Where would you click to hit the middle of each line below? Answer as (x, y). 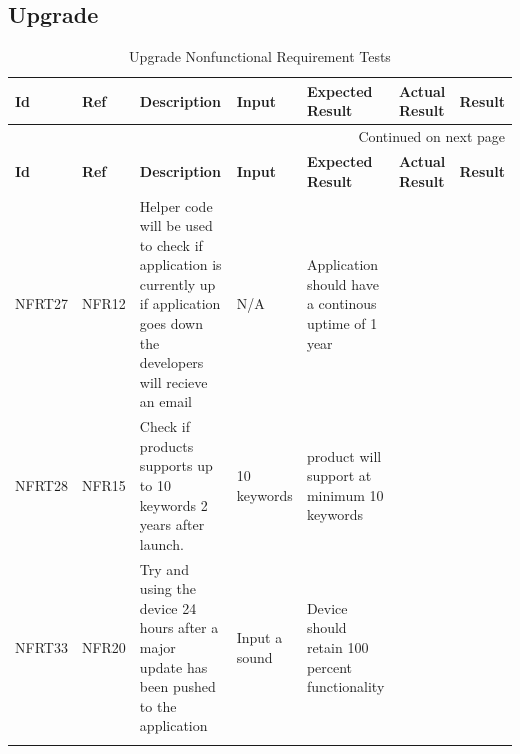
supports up (176, 465)
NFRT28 (41, 485)
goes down (171, 323)
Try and (164, 568)
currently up (177, 283)
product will (344, 455)
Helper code (176, 205)
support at (339, 475)
